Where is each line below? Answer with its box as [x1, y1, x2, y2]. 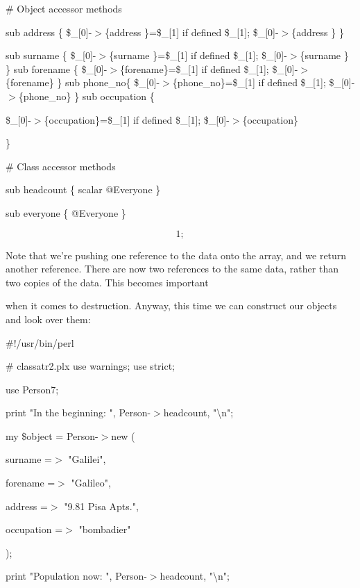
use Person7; [6, 382, 59, 396]
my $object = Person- [6, 428, 98, 443]
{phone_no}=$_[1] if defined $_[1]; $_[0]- [172, 75, 355, 90]
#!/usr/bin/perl [6, 335, 74, 350]
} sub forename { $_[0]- [6, 61, 108, 76]
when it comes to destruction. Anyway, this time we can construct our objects [6, 298, 337, 313]
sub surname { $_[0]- [6, 48, 96, 63]
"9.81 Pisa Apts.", [64, 498, 139, 513]
